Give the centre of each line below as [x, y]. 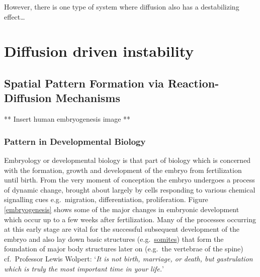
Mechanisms [88, 98]
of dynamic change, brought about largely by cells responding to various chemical [130, 189]
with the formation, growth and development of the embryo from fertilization [123, 170]
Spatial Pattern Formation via [84, 83]
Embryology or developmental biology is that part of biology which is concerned [127, 160]
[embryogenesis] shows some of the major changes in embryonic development [122, 209]
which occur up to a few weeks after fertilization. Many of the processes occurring [130, 219]
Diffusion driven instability [99, 51]
